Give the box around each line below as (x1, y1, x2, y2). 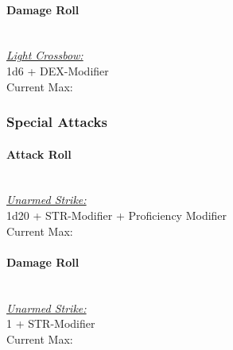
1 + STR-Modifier (6, 315, 95, 332)
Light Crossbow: (6, 47, 83, 63)
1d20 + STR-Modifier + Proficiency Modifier (6, 207, 227, 223)
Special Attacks (6, 112, 107, 132)
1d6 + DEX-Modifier (6, 62, 109, 79)
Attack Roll (6, 145, 72, 162)
